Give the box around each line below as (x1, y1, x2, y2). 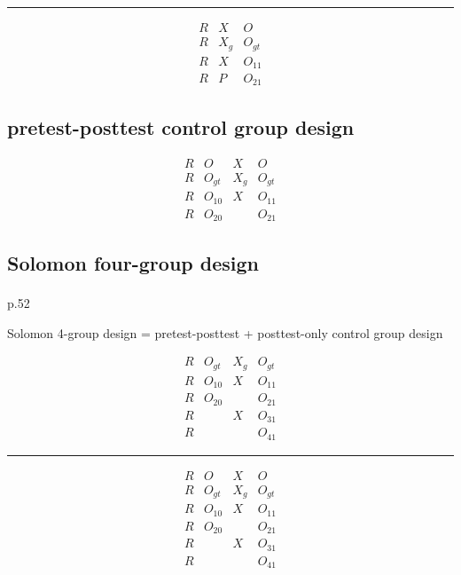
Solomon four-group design (7, 248, 259, 276)
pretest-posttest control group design (7, 113, 355, 140)
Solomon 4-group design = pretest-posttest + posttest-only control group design (7, 323, 443, 342)
